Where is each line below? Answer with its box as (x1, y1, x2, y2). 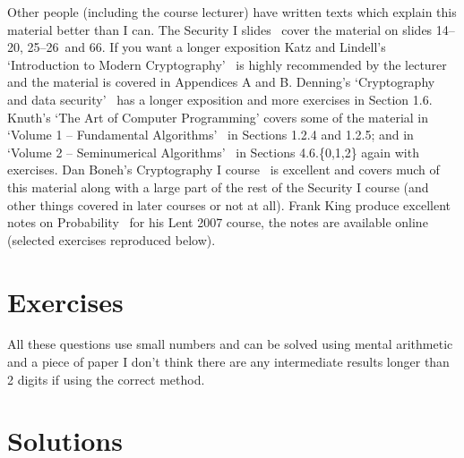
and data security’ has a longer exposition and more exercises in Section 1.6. (7, 89, 433, 108)
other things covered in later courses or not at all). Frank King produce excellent (7, 195, 451, 214)
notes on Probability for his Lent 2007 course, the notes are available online (7, 213, 428, 232)
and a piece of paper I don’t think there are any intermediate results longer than (7, 352, 450, 371)
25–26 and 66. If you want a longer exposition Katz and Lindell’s (27, 38, 386, 56)
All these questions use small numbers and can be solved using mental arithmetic (7, 335, 453, 353)
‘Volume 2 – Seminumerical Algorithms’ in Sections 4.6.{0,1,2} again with (7, 142, 419, 161)
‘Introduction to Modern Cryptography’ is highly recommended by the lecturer (7, 55, 447, 73)
